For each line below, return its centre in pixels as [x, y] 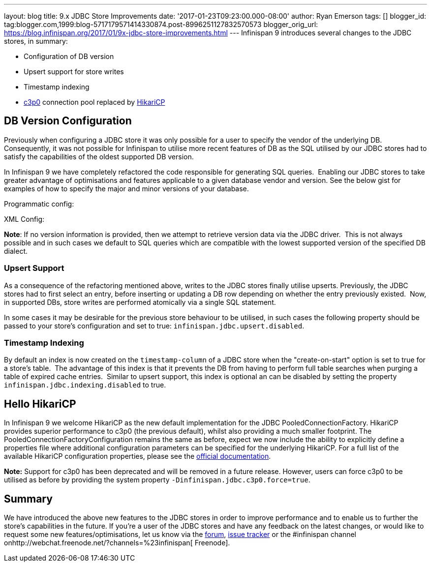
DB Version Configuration [68, 121]
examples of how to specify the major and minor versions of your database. [126, 188]
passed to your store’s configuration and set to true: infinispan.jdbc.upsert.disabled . [154, 326]
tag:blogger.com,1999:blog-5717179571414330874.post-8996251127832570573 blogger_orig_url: [161, 24]
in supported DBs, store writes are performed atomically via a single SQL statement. [140, 302]
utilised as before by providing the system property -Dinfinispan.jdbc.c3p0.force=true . [157, 480]
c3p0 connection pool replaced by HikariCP [94, 102]
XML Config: [24, 219]
